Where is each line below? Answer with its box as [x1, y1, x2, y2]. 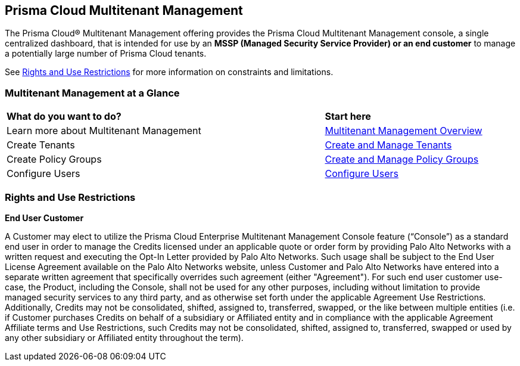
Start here [325, 110, 371, 123]
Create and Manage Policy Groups [325, 153, 479, 166]
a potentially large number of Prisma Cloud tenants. [5, 48, 207, 59]
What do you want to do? [7, 110, 122, 123]
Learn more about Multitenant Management [7, 125, 201, 137]
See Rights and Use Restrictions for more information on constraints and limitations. [5, 67, 334, 77]
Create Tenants [7, 139, 75, 151]
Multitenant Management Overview [325, 125, 482, 137]
